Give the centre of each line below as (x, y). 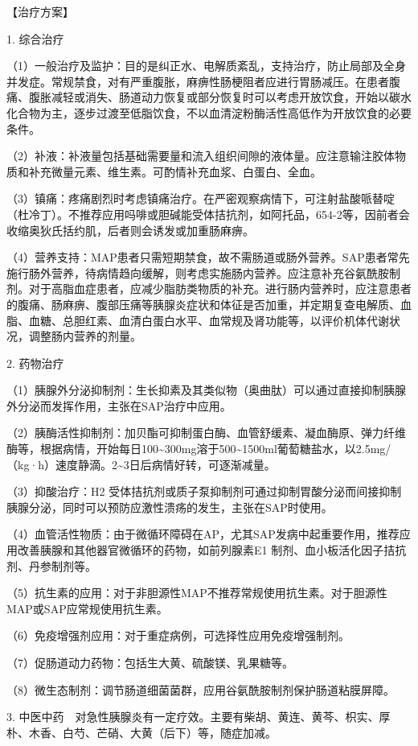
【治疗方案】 (40, 11)
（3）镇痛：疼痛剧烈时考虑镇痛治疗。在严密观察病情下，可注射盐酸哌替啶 (201, 198)
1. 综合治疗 (35, 38)
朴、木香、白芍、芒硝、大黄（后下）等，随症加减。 (141, 732)
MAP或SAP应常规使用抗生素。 (87, 608)
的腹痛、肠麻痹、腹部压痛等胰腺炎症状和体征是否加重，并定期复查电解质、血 (209, 304)
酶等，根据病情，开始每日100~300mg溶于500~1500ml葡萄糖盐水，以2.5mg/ (199, 449)
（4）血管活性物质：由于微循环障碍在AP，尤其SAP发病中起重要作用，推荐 (203, 534)
